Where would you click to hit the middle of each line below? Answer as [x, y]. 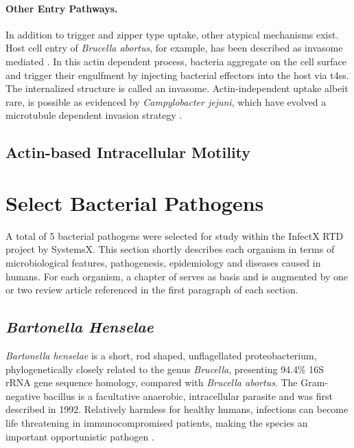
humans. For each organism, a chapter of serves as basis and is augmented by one [177, 276]
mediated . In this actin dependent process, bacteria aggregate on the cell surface [176, 61]
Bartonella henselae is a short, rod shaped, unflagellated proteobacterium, [161, 356]
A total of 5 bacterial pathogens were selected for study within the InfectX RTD [175, 235]
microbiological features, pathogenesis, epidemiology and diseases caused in [163, 263]
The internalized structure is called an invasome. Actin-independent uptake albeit [177, 88]
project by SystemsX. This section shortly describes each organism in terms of [170, 249]
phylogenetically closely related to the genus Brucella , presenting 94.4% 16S [165, 369]
